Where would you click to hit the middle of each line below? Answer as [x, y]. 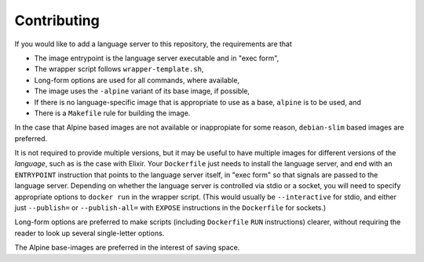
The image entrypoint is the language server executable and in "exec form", [157, 58]
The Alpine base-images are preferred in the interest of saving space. [127, 248]
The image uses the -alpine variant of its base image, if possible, [142, 91]
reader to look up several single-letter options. [90, 233]
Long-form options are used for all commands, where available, [137, 80]
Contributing [57, 20]
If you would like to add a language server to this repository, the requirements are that [153, 44]
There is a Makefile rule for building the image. [112, 113]
